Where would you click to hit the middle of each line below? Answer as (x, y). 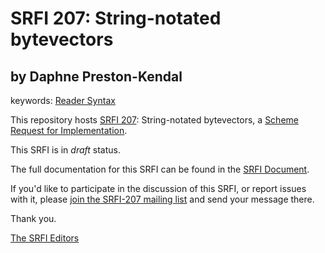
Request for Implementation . (69, 130)
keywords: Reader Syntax (63, 100)
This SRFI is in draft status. (65, 150)
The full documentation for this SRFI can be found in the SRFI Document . (160, 169)
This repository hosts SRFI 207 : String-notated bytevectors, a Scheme (154, 120)
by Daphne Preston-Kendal (96, 76)
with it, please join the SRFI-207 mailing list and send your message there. (162, 199)
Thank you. (33, 218)
